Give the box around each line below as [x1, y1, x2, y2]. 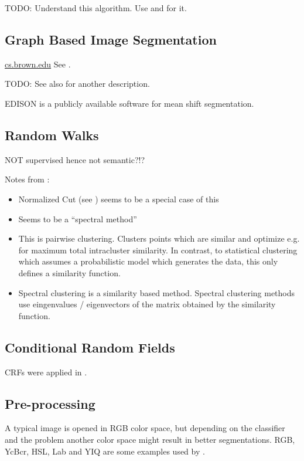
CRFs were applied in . [5, 365, 87, 378]
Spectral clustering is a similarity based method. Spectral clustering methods [18, 286, 295, 299]
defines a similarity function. [18, 266, 121, 279]
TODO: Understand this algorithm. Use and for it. [5, 2, 187, 13]
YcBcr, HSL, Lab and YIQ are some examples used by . [5, 445, 205, 457]
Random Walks [5, 126, 99, 144]
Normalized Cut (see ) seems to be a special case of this [18, 192, 219, 205]
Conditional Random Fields [5, 338, 175, 356]
